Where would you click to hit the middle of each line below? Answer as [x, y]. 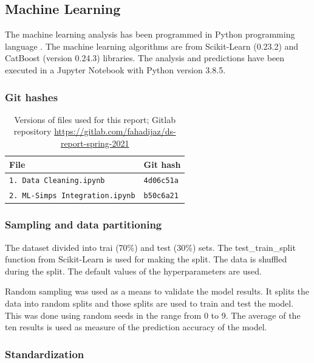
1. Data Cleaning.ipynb [57, 181]
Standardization [45, 354]
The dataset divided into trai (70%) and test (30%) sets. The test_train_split [150, 247]
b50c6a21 [161, 196]
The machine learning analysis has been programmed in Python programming [150, 34]
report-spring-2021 [95, 143]
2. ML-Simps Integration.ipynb [72, 196]
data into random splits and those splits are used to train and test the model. [149, 303]
